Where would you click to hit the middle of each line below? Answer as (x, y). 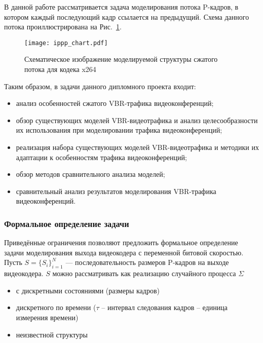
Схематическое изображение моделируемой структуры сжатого (121, 59)
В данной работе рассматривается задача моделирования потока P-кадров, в (121, 7)
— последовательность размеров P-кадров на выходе (147, 262)
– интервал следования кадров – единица (164, 307)
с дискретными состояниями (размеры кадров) (88, 290)
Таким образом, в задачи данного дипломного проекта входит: (100, 86)
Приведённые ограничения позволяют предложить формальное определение (121, 242)
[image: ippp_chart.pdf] (66, 43)
